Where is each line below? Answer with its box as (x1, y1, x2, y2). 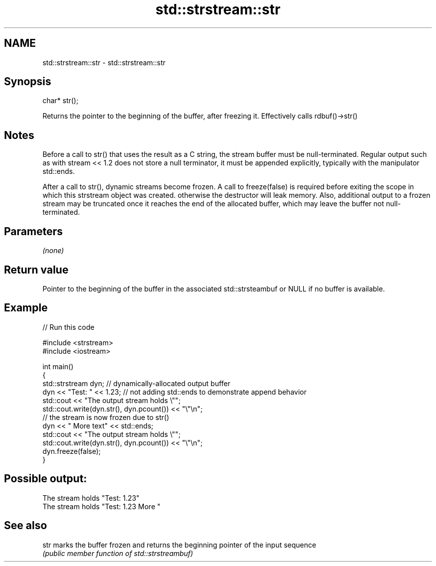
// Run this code (42, 322, 95, 331)
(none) (42, 246, 64, 255)
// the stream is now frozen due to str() (42, 413, 169, 422)
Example (4, 301, 48, 314)
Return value (4, 263, 69, 276)
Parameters (4, 225, 63, 238)
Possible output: (4, 472, 87, 485)
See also (4, 519, 47, 532)
